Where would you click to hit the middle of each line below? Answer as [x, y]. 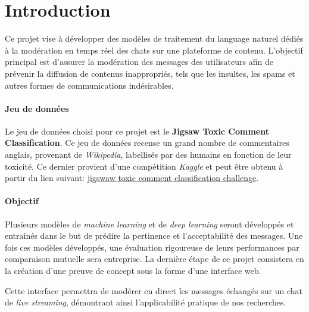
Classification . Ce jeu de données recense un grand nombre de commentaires [147, 143]
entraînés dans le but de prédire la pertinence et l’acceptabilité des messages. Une [154, 235]
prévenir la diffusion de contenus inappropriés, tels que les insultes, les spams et [150, 73]
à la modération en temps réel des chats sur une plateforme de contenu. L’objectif [154, 50]
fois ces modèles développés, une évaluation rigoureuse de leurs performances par [152, 247]
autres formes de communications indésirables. [89, 85]
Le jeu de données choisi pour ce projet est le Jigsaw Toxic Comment [137, 131]
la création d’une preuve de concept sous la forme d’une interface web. [133, 271]
